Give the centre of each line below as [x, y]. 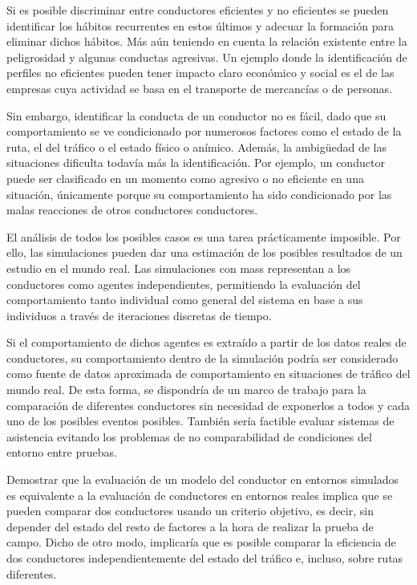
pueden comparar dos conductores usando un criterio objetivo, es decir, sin [190, 511]
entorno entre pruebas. [62, 452]
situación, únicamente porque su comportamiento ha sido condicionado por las [199, 194]
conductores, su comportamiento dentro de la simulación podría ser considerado [202, 357]
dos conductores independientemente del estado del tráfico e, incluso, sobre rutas [205, 558]
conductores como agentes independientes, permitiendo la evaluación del [184, 284]
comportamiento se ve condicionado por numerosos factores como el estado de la [204, 131]
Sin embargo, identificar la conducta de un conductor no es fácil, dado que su [196, 115]
